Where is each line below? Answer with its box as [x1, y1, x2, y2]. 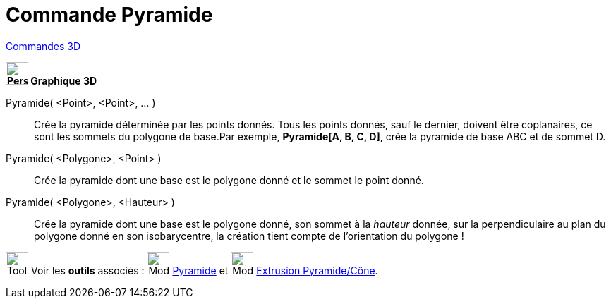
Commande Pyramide [6, 3, 213, 27]
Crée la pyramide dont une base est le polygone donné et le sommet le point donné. [34, 174, 424, 186]
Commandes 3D [6, 39, 81, 52]
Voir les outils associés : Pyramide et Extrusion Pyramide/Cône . [30, 264, 378, 276]
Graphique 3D [30, 74, 97, 87]
